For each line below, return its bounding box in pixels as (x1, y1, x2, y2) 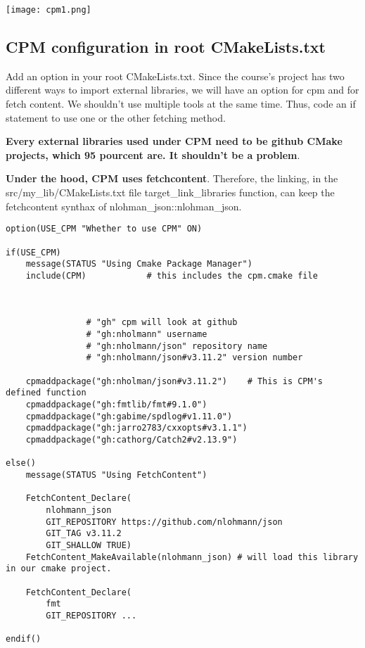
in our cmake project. (6, 564, 112, 574)
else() (6, 458, 36, 469)
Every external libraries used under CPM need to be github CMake (6, 134, 342, 148)
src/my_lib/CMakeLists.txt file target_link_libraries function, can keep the (6, 185, 335, 200)
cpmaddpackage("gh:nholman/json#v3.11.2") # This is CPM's (25, 376, 324, 386)
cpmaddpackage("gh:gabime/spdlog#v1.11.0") (25, 411, 233, 421)
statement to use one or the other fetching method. (6, 110, 226, 125)
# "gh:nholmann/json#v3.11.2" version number (86, 352, 303, 363)
